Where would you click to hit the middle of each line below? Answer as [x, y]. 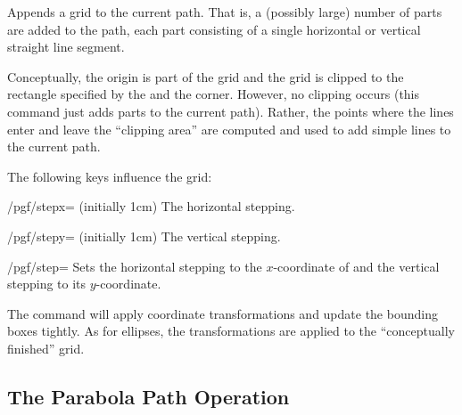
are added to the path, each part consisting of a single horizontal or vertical [214, 29]
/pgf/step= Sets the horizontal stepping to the [135, 266]
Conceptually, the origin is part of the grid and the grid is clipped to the [206, 76]
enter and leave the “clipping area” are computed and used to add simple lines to [229, 129]
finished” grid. [46, 348]
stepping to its [47, 284]
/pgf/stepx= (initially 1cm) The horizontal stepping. [151, 206]
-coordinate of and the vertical [356, 266]
